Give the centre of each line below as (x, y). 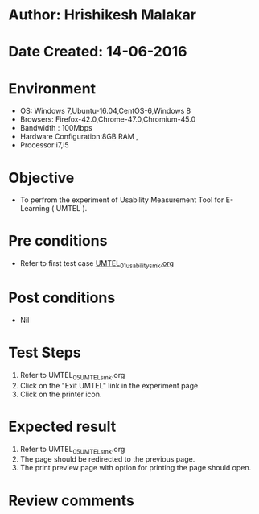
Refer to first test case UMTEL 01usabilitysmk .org (97, 264)
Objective (41, 178)
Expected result (62, 427)
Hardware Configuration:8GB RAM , (79, 137)
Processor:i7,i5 (45, 145)
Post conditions (62, 298)
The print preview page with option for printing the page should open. (136, 468)
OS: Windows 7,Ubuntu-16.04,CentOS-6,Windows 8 (105, 111)
